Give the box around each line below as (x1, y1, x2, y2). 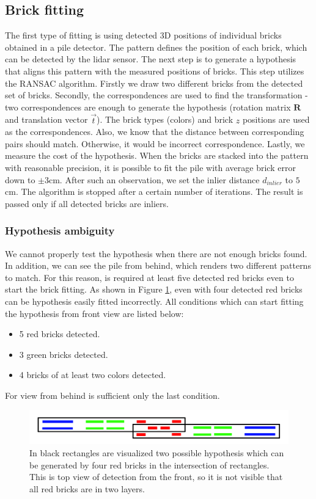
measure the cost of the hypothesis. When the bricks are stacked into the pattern (5, 149, 309, 162)
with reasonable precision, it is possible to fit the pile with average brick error (5, 161, 296, 173)
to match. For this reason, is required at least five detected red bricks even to (5, 271, 294, 283)
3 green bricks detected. (19, 348, 108, 360)
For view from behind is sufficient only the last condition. (5, 388, 220, 401)
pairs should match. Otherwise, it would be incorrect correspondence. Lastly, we (5, 137, 305, 150)
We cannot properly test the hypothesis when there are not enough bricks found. (5, 247, 307, 260)
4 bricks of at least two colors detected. (19, 368, 166, 381)
